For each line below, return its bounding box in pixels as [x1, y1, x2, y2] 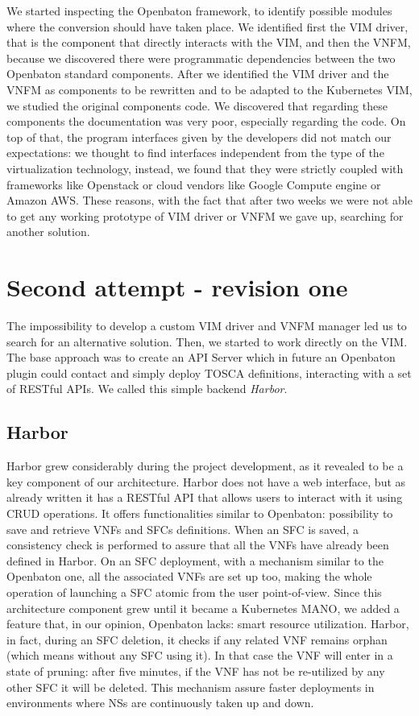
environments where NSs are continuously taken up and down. [6, 694, 314, 711]
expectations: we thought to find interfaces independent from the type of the [6, 144, 384, 161]
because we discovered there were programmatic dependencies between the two [6, 49, 396, 66]
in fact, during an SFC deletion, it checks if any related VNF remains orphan [6, 631, 388, 648]
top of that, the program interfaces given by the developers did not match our [6, 128, 392, 145]
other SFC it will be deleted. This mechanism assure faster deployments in [6, 678, 375, 695]
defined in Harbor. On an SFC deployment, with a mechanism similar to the [6, 552, 384, 569]
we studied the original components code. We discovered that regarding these [6, 97, 388, 114]
